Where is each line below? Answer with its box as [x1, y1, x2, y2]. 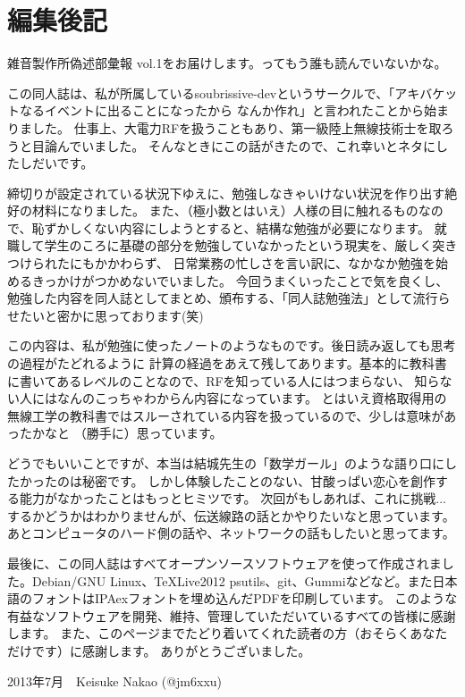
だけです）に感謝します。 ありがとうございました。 [7, 641, 311, 659]
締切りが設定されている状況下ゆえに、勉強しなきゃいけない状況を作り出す [7, 183, 445, 202]
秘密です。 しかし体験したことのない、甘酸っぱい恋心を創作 [81, 471, 436, 490]
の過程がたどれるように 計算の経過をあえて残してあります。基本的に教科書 [7, 354, 447, 373]
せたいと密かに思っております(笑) [7, 306, 204, 324]
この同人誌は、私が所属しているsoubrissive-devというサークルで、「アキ [7, 83, 420, 102]
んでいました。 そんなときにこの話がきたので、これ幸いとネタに [56, 136, 436, 155]
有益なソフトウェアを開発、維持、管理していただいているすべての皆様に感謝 [7, 606, 456, 625]
